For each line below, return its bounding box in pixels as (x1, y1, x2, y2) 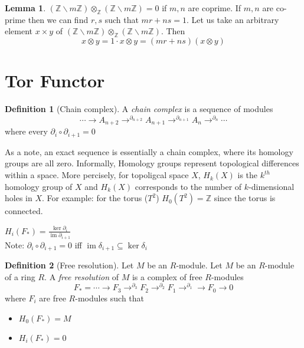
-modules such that (75, 291, 145, 304)
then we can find (28, 13, 89, 25)
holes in (5, 192, 32, 204)
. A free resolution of (44, 270, 119, 283)
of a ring (5, 270, 35, 283)
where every (5, 125, 48, 137)
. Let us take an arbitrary (186, 13, 279, 25)
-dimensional (249, 180, 295, 192)
